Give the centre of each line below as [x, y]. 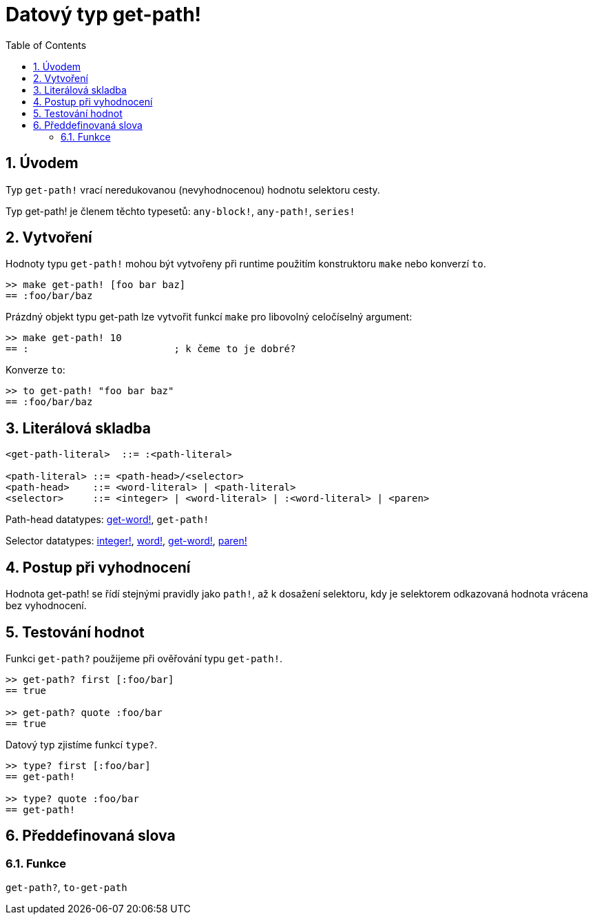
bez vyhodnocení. [46, 606]
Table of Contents [46, 45]
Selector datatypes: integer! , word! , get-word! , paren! [126, 541]
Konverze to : [35, 370]
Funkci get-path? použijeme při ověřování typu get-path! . [144, 658]
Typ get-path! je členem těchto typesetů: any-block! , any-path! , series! [180, 211]
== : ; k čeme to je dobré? [151, 349]
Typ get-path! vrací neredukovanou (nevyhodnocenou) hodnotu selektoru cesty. [193, 190]
